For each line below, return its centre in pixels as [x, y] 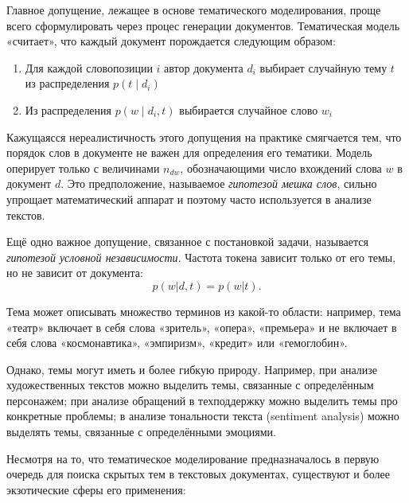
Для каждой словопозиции [89, 67]
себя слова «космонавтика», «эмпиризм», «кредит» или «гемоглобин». [177, 343]
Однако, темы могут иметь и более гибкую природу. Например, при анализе [192, 369]
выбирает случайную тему [323, 67]
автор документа [204, 67]
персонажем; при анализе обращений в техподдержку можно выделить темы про [202, 400]
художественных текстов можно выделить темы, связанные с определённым [190, 385]
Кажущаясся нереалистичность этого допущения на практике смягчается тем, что [204, 136]
